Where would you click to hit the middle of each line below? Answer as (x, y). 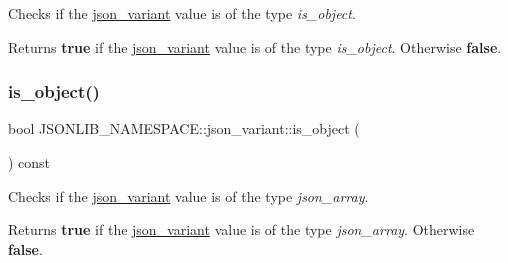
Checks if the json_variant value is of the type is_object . (182, 13)
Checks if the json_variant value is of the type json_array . (188, 195)
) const (29, 162)
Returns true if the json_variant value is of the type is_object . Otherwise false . (255, 46)
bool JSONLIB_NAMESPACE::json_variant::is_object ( (184, 128)
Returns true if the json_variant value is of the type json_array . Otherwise (241, 229)
